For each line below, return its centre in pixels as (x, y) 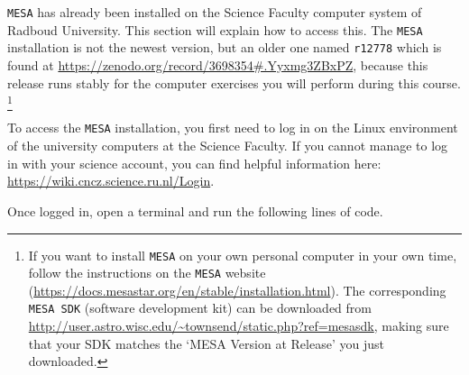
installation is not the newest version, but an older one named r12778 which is (225, 47)
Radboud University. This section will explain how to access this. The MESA (215, 29)
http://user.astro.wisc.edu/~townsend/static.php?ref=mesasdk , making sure (239, 326)
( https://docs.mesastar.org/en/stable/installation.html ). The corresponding (237, 290)
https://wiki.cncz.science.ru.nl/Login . (111, 181)
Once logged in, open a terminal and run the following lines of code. (195, 210)
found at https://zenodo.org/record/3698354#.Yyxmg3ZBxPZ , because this (218, 64)
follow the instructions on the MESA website (147, 273)
